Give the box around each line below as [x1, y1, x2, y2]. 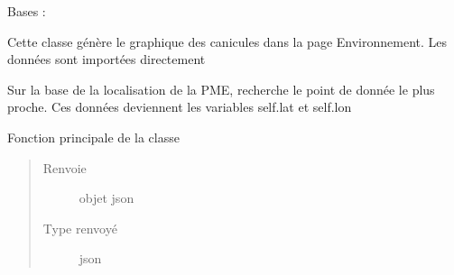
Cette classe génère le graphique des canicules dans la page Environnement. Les [7, 32, 448, 50]
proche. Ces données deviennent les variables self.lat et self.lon [7, 97, 352, 116]
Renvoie [42, 158, 87, 177]
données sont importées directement [7, 50, 206, 69]
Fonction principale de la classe [7, 127, 180, 146]
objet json [79, 188, 134, 207]
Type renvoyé [42, 218, 117, 237]
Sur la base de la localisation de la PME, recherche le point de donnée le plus [7, 79, 435, 98]
